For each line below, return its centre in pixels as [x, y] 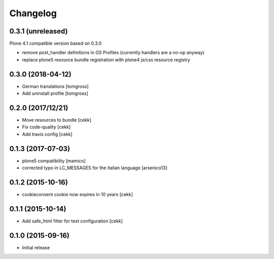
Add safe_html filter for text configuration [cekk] [72, 221]
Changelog [33, 13]
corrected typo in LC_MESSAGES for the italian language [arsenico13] [95, 168]
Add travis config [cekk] [47, 134]
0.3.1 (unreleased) [39, 31]
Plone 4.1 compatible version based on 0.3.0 [56, 44]
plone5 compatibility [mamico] [54, 161]
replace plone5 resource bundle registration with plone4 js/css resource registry [106, 60]
